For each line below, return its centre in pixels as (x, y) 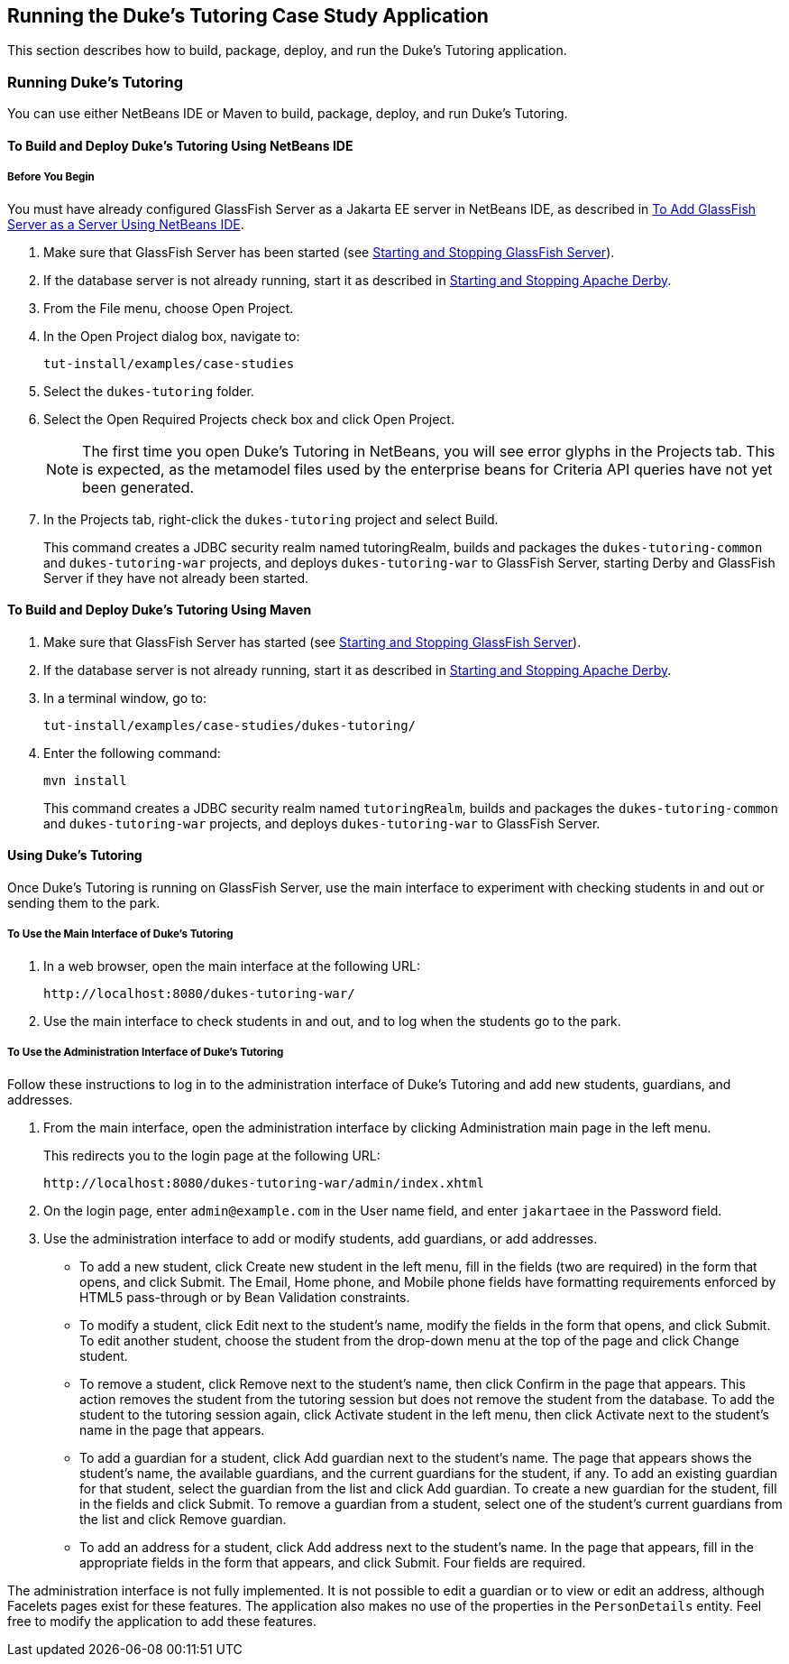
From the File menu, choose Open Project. (169, 308)
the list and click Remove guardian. (183, 1519)
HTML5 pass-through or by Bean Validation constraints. (245, 1297)
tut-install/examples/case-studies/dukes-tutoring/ (230, 725)
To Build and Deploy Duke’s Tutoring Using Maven (160, 610)
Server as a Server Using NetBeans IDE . (126, 224)
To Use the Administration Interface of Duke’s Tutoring (146, 1053)
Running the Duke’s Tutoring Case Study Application (248, 16)
